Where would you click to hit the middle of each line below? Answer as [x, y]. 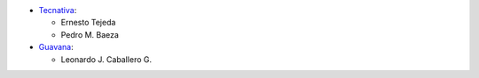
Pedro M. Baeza [90, 34]
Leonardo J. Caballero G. [106, 59]
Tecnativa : [58, 10]
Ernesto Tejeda [88, 23]
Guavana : [56, 47]
